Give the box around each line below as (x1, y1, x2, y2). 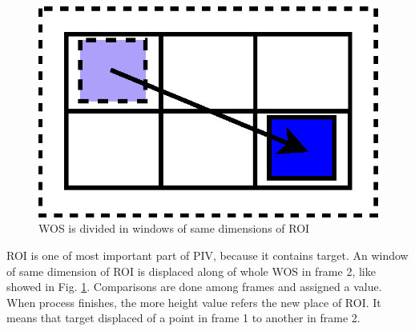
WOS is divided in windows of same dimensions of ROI (38, 220, 310, 237)
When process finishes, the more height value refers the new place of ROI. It (6, 293, 381, 310)
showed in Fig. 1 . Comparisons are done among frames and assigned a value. (6, 278, 382, 295)
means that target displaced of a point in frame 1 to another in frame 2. (6, 309, 361, 326)
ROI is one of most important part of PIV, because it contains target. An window (6, 247, 409, 264)
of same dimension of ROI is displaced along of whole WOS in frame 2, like (6, 262, 376, 279)
